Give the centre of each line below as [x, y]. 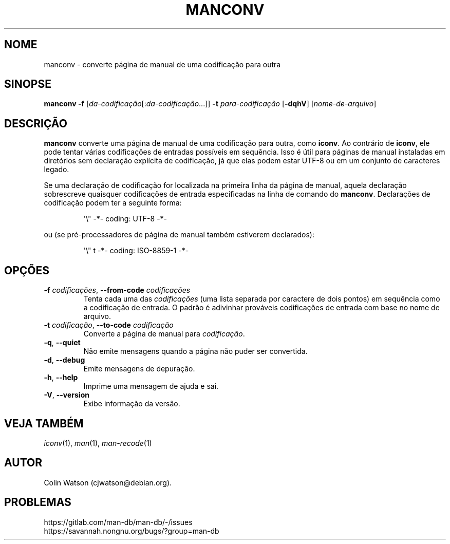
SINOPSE [28, 84]
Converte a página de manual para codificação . [164, 334]
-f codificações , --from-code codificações [117, 290]
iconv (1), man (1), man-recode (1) [98, 443]
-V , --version [67, 395]
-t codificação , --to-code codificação [109, 325]
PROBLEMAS [38, 502]
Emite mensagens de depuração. [139, 369]
